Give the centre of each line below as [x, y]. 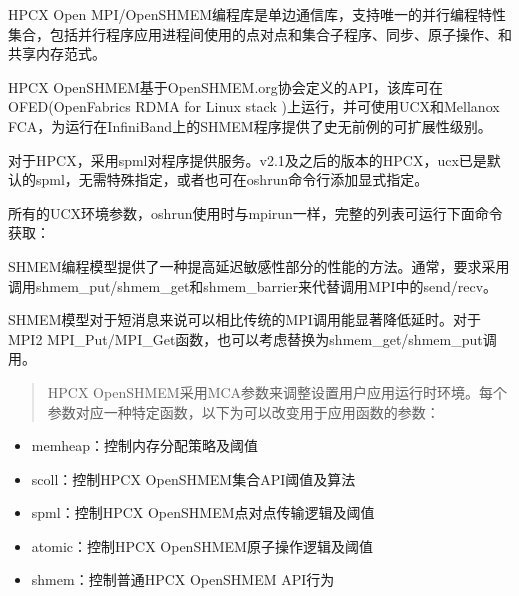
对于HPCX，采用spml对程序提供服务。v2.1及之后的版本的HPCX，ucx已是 [247, 159]
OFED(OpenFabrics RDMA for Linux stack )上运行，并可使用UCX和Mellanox [254, 106]
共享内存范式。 [57, 53]
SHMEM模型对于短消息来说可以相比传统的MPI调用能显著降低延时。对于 [244, 319]
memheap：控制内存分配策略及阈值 [145, 445]
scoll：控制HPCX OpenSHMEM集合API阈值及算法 [193, 478]
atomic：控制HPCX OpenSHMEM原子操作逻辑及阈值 [202, 545]
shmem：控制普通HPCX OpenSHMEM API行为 [183, 579]
